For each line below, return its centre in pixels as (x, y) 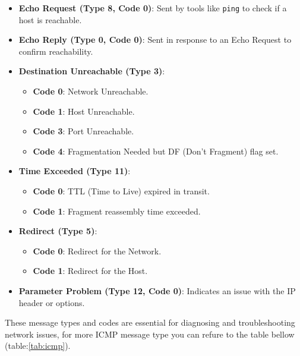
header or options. (52, 302)
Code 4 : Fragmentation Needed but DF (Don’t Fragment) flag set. (156, 151)
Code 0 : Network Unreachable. (91, 91)
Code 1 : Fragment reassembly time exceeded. (117, 211)
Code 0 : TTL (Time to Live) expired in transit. (121, 191)
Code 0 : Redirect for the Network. (97, 251)
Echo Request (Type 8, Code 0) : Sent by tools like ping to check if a (153, 8)
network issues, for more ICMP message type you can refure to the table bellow (150, 334)
